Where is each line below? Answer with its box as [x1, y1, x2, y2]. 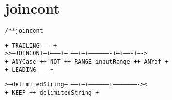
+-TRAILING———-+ [5, 42, 57, 49]
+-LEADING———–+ [5, 66, 54, 73]
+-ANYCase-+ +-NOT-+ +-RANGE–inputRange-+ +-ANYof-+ [5, 58, 169, 66]
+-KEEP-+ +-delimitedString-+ [5, 89, 99, 97]
